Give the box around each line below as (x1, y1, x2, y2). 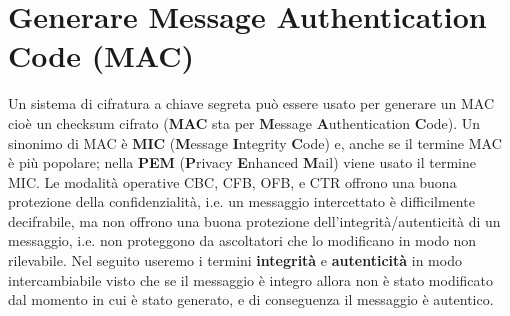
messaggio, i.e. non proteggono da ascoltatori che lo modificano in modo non (8, 230, 477, 251)
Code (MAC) (8, 35, 194, 76)
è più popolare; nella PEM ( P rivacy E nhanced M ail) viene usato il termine (8, 152, 476, 173)
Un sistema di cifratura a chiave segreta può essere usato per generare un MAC (8, 93, 495, 114)
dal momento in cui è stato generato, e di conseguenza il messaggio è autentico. (8, 289, 494, 310)
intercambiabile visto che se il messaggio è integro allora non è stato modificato (8, 269, 494, 290)
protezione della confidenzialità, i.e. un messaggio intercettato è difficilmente (8, 191, 475, 212)
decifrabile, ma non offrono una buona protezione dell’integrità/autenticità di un (8, 210, 501, 231)
